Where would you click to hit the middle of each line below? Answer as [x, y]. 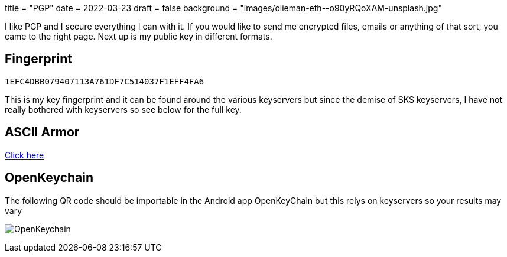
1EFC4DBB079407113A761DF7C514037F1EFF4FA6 [105, 81]
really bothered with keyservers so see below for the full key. [123, 109]
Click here [25, 155]
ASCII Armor [42, 132]
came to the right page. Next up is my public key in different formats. [139, 36]
